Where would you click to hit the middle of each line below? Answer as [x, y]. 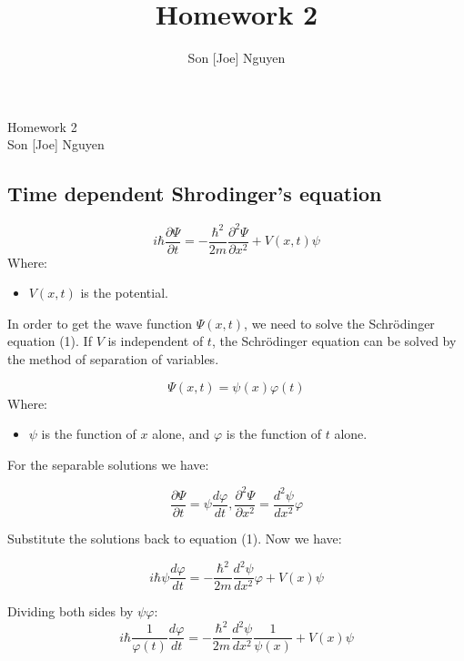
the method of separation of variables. [113, 359]
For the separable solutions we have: [108, 464]
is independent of [156, 341]
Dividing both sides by [71, 611]
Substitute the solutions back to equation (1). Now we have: [175, 538]
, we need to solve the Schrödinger [339, 323]
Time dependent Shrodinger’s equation [195, 193]
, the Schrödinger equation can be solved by [334, 341]
